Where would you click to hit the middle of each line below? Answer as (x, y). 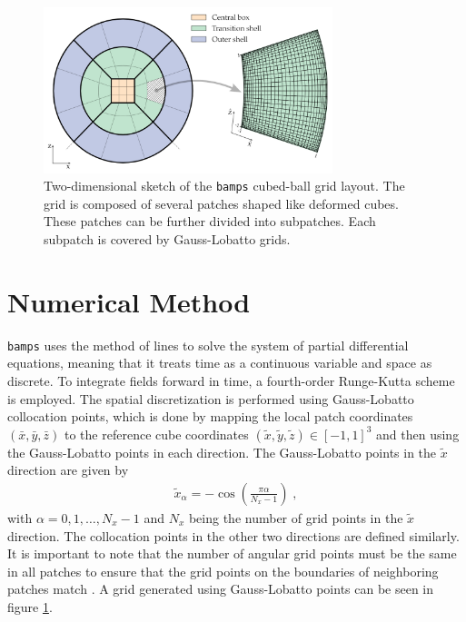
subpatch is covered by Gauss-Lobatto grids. (167, 239)
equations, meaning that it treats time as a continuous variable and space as (220, 363)
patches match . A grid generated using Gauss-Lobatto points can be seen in (221, 589)
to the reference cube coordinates (157, 434)
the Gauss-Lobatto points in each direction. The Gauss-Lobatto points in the (222, 452)
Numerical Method (129, 301)
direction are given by (68, 470)
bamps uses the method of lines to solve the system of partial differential (208, 345)
